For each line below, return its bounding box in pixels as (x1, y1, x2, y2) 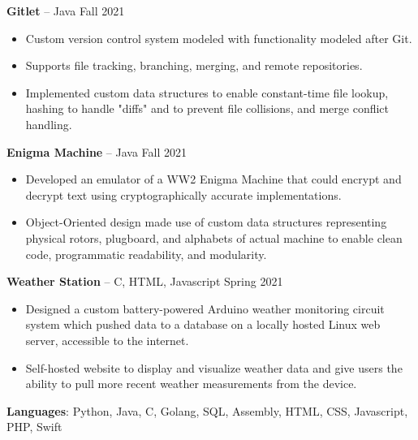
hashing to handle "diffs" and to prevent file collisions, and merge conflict (25, 100, 389, 117)
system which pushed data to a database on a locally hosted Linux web (25, 316, 381, 333)
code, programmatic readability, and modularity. (25, 245, 267, 262)
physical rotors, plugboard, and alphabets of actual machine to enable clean (25, 229, 403, 246)
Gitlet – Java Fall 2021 (6, 2, 125, 19)
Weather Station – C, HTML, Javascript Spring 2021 (6, 273, 283, 290)
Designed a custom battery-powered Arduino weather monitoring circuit (25, 300, 385, 317)
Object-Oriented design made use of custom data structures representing (25, 214, 387, 231)
